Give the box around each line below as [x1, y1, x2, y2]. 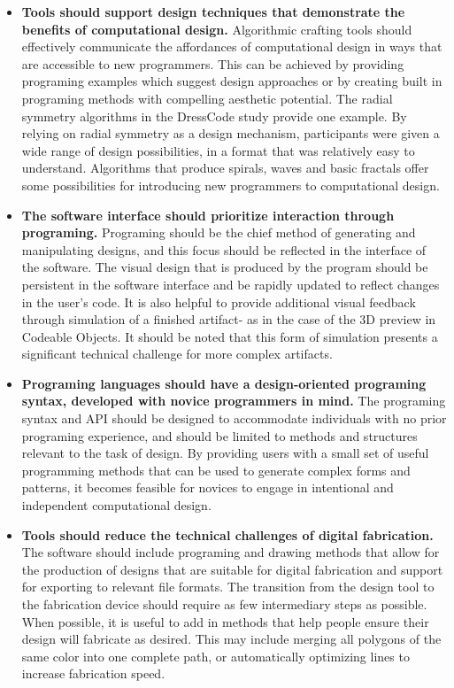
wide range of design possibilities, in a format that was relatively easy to [21, 141, 415, 159]
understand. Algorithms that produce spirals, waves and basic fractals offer [21, 158, 429, 177]
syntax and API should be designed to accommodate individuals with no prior [21, 409, 447, 428]
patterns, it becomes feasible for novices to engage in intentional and [21, 478, 394, 497]
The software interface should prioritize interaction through [21, 205, 395, 224]
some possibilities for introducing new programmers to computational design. [21, 175, 440, 194]
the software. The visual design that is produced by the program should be [21, 258, 428, 276]
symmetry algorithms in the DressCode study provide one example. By [21, 106, 407, 125]
